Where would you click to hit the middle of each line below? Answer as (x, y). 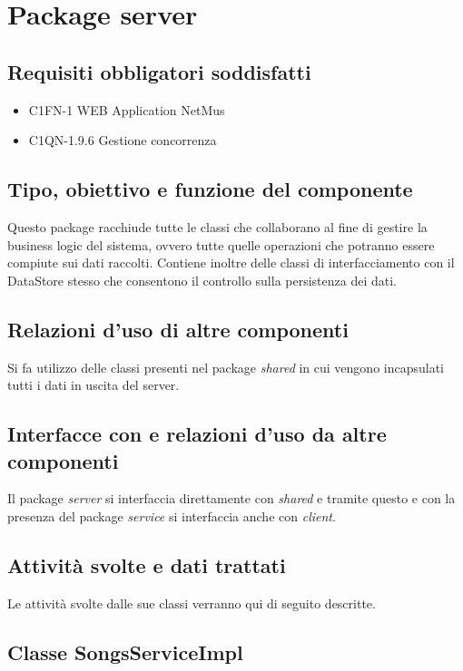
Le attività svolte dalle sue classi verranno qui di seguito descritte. (192, 603)
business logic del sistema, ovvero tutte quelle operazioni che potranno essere (221, 244)
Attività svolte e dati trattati (147, 564)
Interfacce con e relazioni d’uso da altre (197, 434)
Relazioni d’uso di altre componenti (178, 329)
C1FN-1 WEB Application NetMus (127, 109)
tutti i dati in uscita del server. (94, 385)
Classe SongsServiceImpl (125, 652)
